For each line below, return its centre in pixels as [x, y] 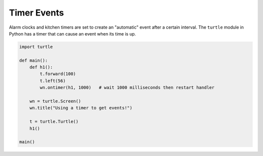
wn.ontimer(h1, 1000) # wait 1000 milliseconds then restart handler [127, 88]
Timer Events [37, 13]
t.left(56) [53, 81]
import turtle [36, 47]
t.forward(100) [58, 74]
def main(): [34, 60]
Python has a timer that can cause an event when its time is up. [73, 34]
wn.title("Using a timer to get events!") [81, 108]
